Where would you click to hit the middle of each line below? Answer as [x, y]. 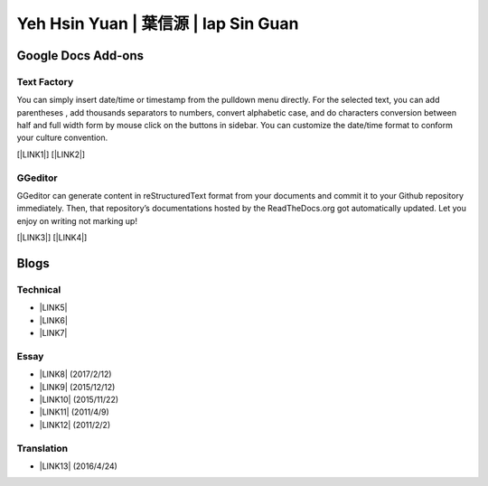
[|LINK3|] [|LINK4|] [52, 238]
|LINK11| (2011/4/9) [75, 412]
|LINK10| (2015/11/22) [79, 400]
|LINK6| [53, 320]
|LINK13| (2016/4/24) [78, 466]
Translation [42, 448]
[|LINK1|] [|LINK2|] [51, 154]
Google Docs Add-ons [80, 56]
